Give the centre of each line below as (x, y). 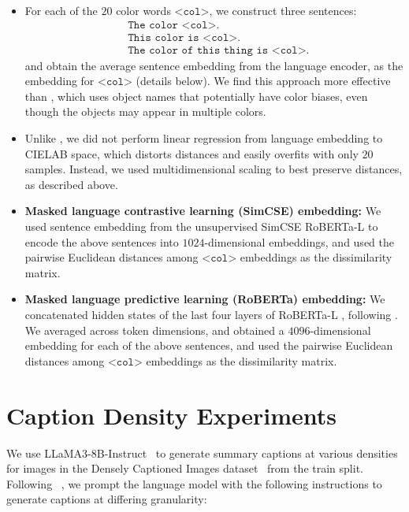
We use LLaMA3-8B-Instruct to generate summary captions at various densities (202, 453)
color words (143, 10)
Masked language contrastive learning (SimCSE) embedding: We (203, 211)
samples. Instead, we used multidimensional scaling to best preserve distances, (214, 169)
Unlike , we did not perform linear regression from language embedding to (204, 138)
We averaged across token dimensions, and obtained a (154, 330)
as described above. (71, 184)
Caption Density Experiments (172, 415)
